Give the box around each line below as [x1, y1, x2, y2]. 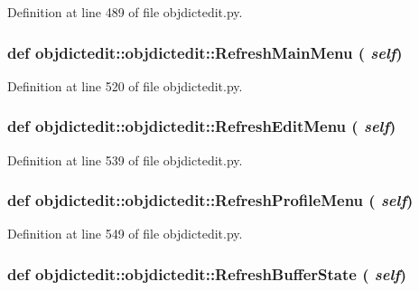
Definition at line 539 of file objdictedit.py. [7, 150, 243, 169]
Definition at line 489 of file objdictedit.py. [7, 3, 243, 21]
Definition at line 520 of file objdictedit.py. [7, 76, 243, 95]
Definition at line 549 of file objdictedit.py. [7, 224, 243, 243]
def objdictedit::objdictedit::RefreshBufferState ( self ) [7, 262, 407, 285]
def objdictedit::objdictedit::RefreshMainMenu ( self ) [7, 41, 403, 63]
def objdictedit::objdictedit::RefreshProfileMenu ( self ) [7, 189, 414, 211]
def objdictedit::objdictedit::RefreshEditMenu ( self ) [7, 115, 396, 137]
